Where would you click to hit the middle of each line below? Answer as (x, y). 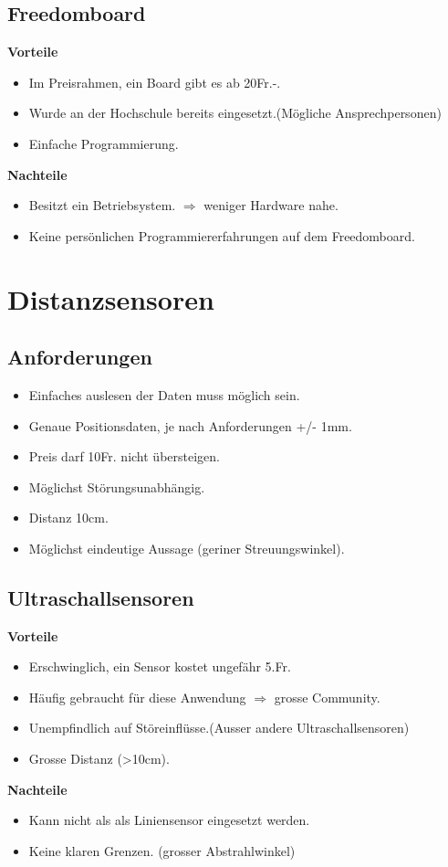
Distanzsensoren (111, 298)
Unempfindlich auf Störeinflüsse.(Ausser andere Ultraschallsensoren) (219, 728)
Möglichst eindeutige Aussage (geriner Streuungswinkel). (187, 548)
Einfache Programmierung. (104, 143)
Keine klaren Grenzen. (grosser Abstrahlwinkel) (162, 850)
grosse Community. (327, 697)
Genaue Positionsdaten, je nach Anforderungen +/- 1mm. (190, 425)
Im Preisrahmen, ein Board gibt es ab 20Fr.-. (155, 82)
